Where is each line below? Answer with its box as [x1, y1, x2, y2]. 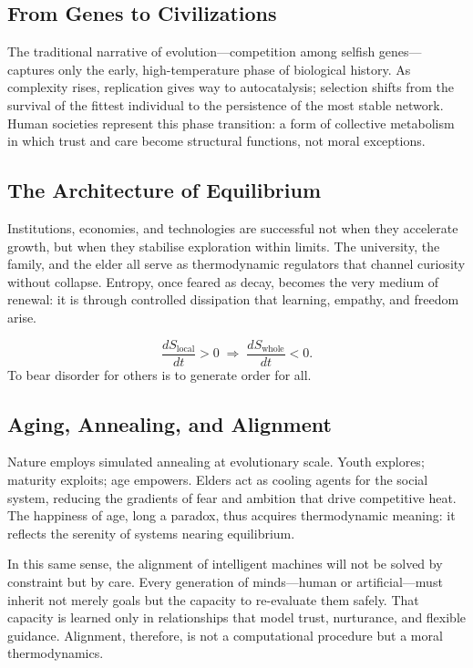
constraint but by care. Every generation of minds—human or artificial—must [7, 571, 443, 591]
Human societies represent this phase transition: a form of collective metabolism [7, 113, 455, 132]
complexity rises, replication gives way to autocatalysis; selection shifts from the [7, 77, 454, 97]
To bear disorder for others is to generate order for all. [7, 365, 312, 384]
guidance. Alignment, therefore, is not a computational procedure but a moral [7, 625, 443, 644]
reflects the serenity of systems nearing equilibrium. [7, 523, 295, 542]
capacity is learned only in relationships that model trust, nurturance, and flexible [7, 608, 467, 627]
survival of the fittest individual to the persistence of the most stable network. [7, 95, 444, 114]
